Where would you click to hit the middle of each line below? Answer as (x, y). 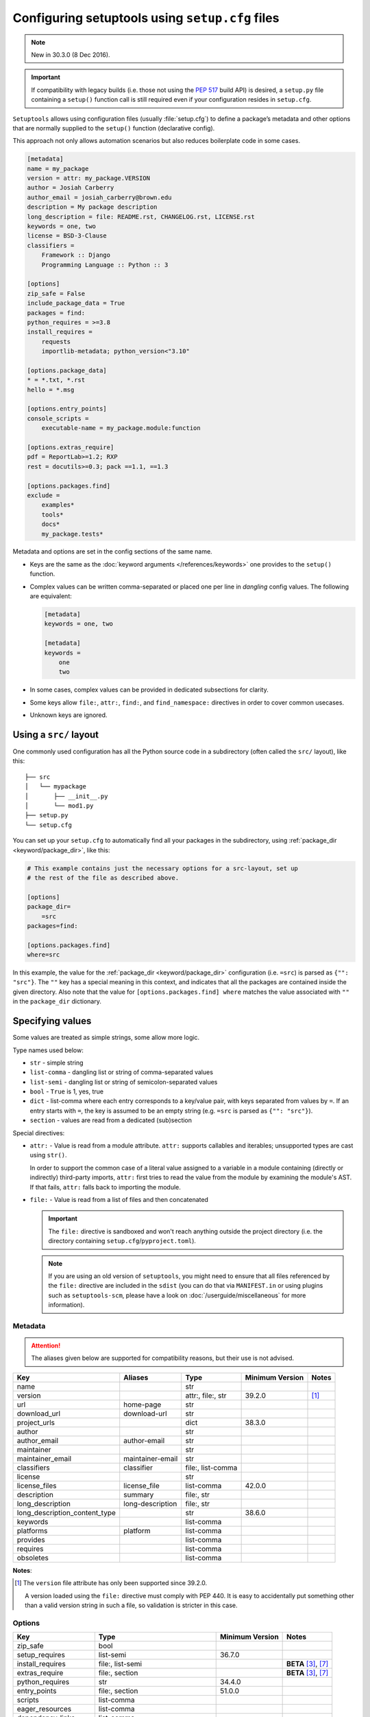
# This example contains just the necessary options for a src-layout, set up (162, 868)
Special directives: (39, 1133)
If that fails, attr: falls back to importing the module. (106, 1187)
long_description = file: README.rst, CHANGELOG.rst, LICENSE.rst (141, 217)
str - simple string (57, 1062)
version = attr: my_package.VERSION (89, 178)
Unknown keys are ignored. (69, 715)
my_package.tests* (72, 534)
